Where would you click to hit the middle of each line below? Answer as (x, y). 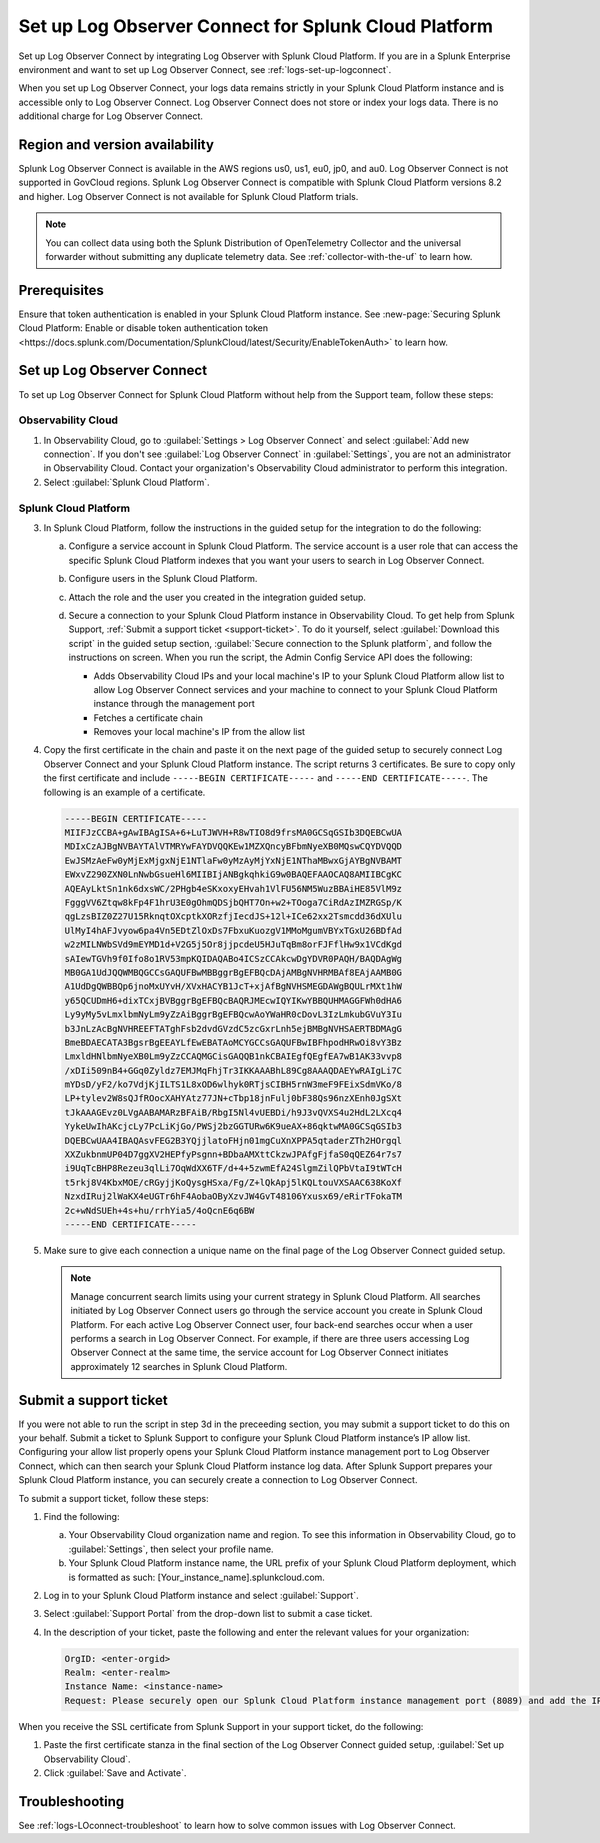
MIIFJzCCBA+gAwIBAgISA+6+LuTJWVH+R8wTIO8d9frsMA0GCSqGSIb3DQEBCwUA (233, 833)
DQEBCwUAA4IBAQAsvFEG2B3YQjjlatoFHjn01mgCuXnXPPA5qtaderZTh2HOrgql (233, 1140)
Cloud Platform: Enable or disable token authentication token (143, 328)
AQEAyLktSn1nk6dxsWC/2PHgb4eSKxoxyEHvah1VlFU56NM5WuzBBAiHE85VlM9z (233, 888)
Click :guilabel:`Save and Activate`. (115, 1772)
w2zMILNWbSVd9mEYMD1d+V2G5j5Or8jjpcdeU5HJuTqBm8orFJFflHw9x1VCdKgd (233, 944)
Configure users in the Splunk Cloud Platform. (163, 579)
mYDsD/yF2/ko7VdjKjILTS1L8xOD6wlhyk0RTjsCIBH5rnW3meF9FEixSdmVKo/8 (233, 1084)
